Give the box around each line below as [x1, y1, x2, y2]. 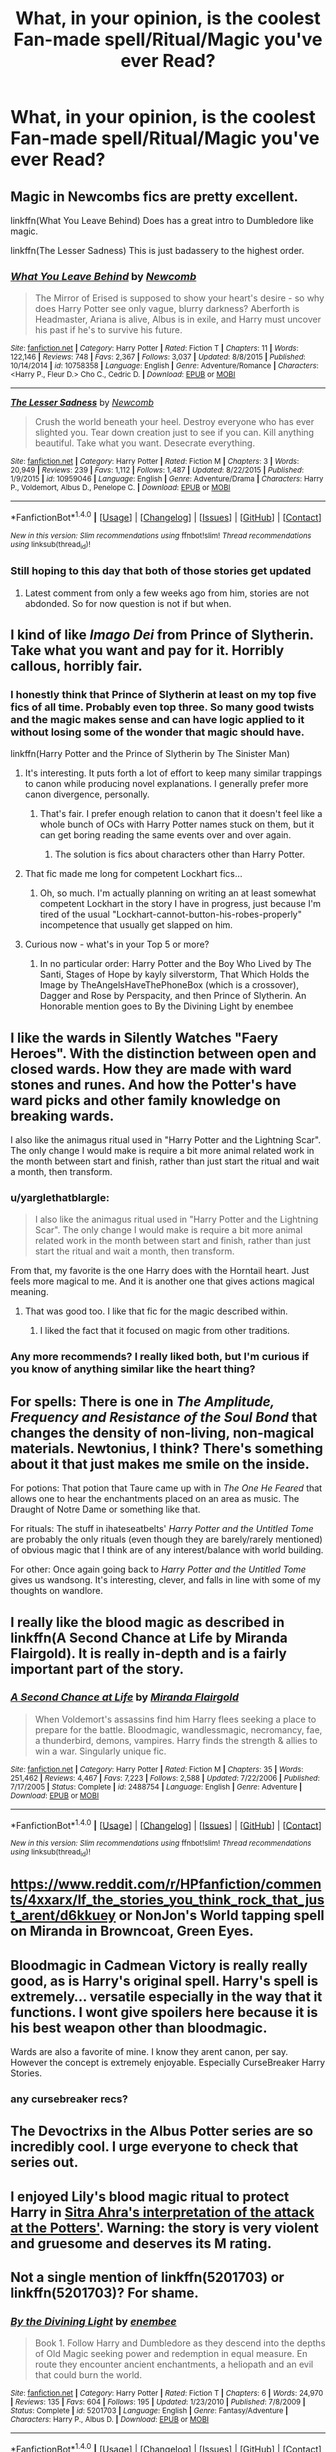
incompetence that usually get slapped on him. [39, 919, 233, 931]
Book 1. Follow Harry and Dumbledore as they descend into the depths [34, 2337, 326, 2349]
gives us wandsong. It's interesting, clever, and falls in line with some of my [10, 1574, 322, 1586]
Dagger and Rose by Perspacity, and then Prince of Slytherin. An [39, 990, 307, 1002]
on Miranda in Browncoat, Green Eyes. [10, 1923, 255, 1940]
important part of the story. [10, 1660, 185, 1677]
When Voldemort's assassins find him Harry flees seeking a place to [34, 1713, 317, 1725]
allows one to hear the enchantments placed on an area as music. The [10, 1493, 300, 1505]
